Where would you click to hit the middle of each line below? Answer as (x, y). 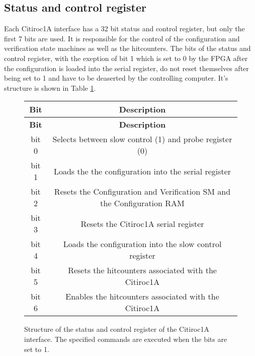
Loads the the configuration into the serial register (142, 171)
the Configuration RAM (142, 203)
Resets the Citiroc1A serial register (142, 223)
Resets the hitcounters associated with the (142, 270)
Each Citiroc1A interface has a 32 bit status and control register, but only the (124, 28)
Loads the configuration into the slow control (142, 244)
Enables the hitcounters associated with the (142, 296)
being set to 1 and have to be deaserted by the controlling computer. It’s (116, 78)
